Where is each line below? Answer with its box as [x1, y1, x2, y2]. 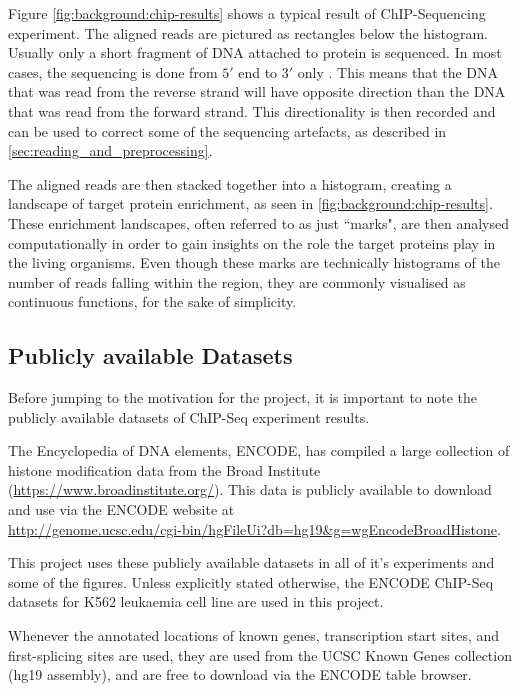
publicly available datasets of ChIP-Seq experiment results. [8, 406, 370, 427]
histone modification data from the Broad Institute [8, 459, 321, 480]
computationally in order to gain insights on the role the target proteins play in [8, 232, 496, 253]
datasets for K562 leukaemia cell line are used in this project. [8, 591, 384, 612]
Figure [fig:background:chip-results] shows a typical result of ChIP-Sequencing [8, 3, 486, 23]
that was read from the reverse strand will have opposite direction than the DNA [8, 81, 506, 102]
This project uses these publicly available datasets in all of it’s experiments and [8, 552, 495, 573]
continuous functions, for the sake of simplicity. [8, 291, 297, 312]
